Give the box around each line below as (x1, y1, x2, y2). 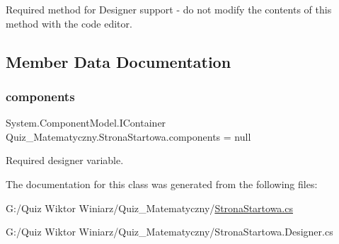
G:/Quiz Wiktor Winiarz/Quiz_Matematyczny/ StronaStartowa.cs (6, 200, 293, 215)
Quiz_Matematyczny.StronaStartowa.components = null (6, 129, 251, 144)
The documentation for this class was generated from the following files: (6, 176, 318, 191)
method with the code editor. (6, 16, 132, 30)
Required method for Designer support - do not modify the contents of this (6, 2, 332, 16)
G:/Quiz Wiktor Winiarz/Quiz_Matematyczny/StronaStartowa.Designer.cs (6, 224, 333, 239)
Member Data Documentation (6, 50, 231, 72)
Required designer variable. (6, 153, 124, 168)
